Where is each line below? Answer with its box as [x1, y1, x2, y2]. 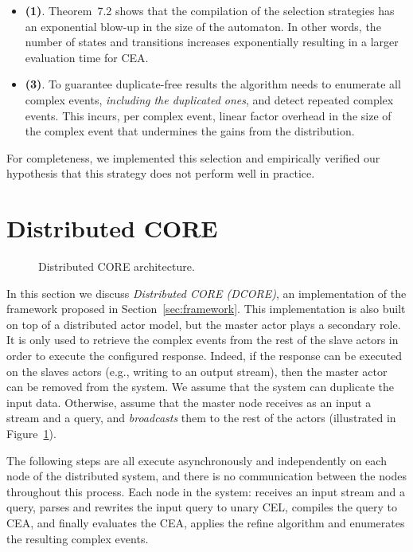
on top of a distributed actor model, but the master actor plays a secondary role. [6, 315, 401, 332]
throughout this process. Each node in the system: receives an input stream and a [6, 483, 405, 499]
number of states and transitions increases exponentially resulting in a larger [25, 33, 399, 50]
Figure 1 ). [6, 425, 56, 441]
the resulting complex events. [6, 530, 149, 546]
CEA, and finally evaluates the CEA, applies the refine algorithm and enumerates [6, 514, 405, 530]
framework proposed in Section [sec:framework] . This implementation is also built [6, 300, 406, 317]
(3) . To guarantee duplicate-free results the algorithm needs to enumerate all [25, 76, 401, 92]
